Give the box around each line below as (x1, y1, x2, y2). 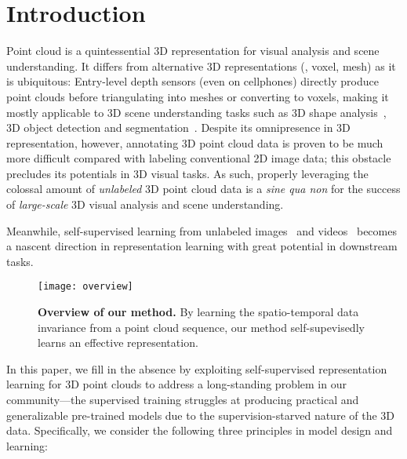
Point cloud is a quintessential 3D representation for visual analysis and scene (6, 42, 380, 59)
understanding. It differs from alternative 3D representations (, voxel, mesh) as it (6, 57, 396, 74)
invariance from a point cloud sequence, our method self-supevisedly (38, 319, 365, 335)
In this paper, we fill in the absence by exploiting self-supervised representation (6, 360, 387, 377)
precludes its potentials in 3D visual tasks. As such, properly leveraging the (6, 165, 369, 181)
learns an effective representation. (38, 334, 198, 351)
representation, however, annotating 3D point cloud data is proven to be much (6, 134, 383, 151)
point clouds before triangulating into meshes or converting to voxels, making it (6, 88, 389, 104)
